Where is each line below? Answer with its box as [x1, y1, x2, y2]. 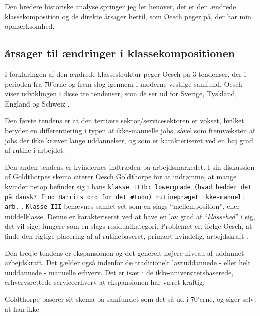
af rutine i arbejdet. [5, 145, 65, 155]
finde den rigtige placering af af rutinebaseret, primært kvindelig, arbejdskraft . [5, 231, 248, 241]
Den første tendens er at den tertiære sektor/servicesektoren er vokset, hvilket [5, 115, 244, 126]
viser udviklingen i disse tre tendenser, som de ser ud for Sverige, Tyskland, [5, 88, 237, 99]
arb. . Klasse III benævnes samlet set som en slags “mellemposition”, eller [5, 201, 240, 212]
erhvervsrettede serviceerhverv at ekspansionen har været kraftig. [5, 277, 205, 287]
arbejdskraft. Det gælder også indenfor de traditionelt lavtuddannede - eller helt [5, 257, 251, 268]
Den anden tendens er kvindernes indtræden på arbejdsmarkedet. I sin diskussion [5, 161, 255, 172]
